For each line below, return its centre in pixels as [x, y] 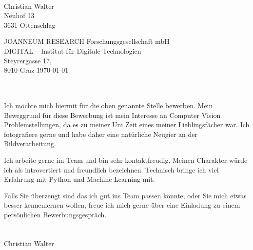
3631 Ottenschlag [30, 25]
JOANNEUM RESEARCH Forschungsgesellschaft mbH [87, 41]
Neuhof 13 [19, 15]
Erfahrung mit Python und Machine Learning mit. [79, 179]
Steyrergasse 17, [28, 60]
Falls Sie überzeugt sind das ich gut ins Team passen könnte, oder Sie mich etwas [125, 195]
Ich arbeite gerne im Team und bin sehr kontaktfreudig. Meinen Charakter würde [126, 160]
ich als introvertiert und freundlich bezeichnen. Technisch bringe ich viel [111, 169]
